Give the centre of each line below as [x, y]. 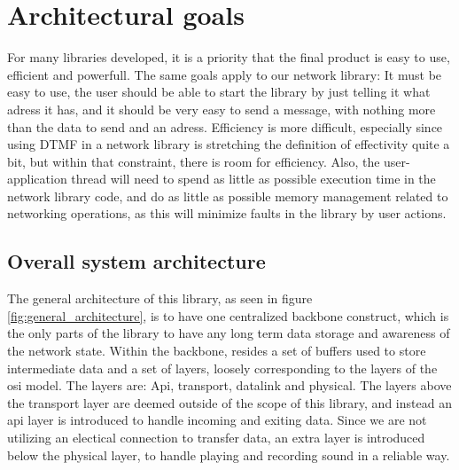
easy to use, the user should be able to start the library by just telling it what [219, 92]
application [37, 179]
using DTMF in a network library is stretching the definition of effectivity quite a [229, 144]
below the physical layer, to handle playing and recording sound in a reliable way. [229, 454]
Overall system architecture [136, 261]
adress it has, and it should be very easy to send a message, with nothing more [222, 109]
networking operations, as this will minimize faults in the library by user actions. [227, 213]
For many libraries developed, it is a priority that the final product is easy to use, [229, 57]
